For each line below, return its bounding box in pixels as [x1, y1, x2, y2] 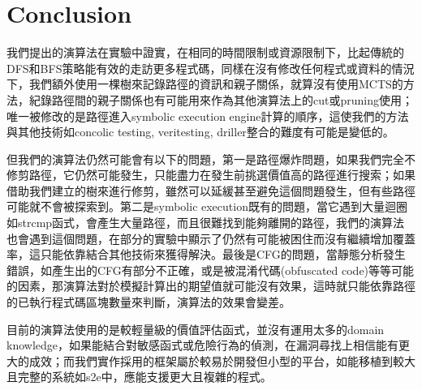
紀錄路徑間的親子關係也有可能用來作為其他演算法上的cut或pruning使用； [28, 91, 413, 108]
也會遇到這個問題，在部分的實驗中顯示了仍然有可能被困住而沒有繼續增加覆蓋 [6, 229, 416, 246]
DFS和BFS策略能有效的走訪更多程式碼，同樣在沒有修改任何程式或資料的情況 [6, 59, 415, 76]
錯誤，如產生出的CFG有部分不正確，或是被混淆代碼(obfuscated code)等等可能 [6, 261, 415, 278]
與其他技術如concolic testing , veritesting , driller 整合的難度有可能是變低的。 [6, 123, 394, 140]
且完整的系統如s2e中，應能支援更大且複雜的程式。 [6, 368, 272, 385]
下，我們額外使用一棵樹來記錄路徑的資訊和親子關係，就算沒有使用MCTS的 [6, 75, 403, 92]
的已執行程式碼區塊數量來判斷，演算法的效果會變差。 [6, 294, 291, 311]
